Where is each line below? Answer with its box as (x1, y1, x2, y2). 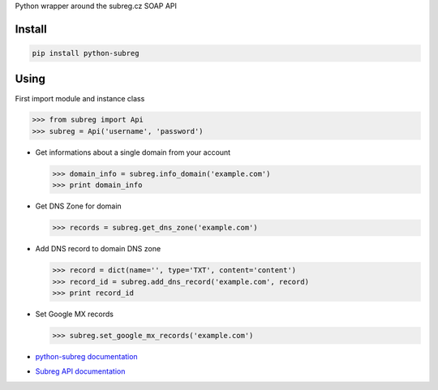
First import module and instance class (15, 93, 145, 103)
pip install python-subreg (32, 49, 140, 58)
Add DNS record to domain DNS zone (35, 244, 161, 254)
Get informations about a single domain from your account (35, 147, 231, 157)
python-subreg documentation (35, 351, 138, 361)
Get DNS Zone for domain (35, 201, 122, 211)
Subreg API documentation (35, 366, 126, 376)
